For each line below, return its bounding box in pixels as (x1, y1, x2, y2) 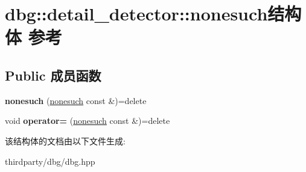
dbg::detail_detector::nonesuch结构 (5, 1, 302, 26)
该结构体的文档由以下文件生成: (5, 134, 126, 147)
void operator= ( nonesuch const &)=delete (5, 114, 170, 127)
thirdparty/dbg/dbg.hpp (5, 155, 95, 167)
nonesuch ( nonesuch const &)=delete (5, 94, 147, 106)
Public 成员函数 (5, 66, 101, 84)
